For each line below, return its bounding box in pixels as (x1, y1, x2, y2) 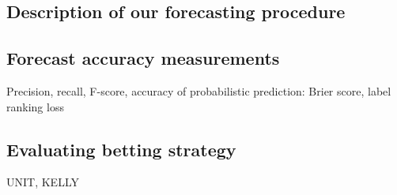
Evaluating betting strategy (6, 137, 236, 161)
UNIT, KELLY (6, 174, 79, 190)
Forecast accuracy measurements (6, 46, 280, 70)
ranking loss (6, 98, 64, 114)
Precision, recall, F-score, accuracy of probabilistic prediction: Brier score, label (6, 82, 391, 99)
